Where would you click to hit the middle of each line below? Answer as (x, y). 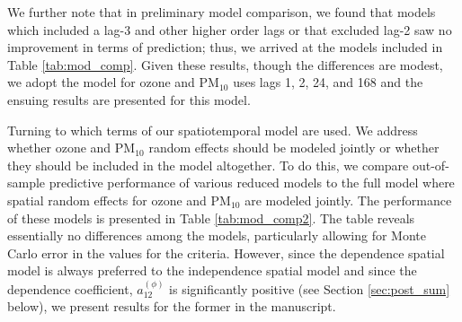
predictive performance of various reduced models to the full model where (252, 183)
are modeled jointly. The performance (348, 200)
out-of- (431, 165)
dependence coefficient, (70, 288)
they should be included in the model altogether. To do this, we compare (208, 165)
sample (27, 183)
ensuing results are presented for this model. (129, 99)
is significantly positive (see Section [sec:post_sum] (310, 288)
